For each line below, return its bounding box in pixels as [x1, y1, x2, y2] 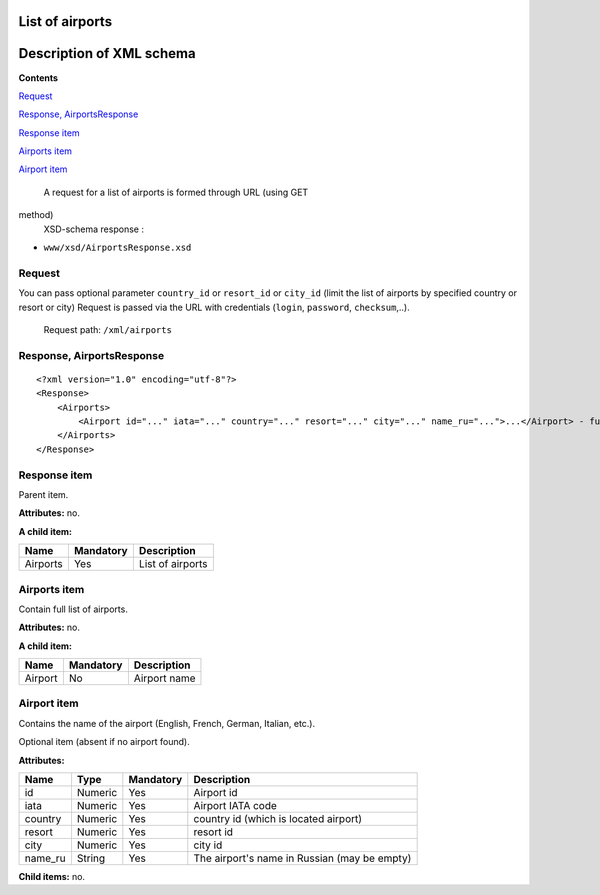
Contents [18, 71, 59, 84]
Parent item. [18, 489, 69, 501]
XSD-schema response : [43, 223, 145, 235]
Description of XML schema [18, 45, 196, 62]
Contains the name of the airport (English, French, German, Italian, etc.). [18, 717, 316, 729]
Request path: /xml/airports [43, 323, 172, 335]
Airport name [133, 671, 196, 685]
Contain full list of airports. [18, 603, 129, 615]
